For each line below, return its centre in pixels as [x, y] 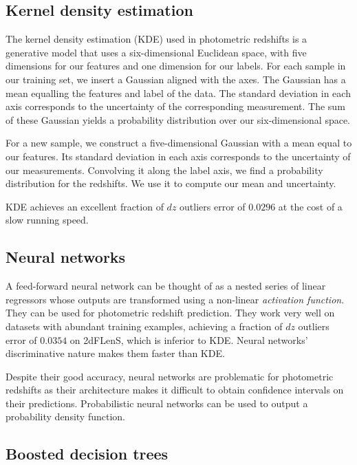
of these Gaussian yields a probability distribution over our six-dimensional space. [178, 119]
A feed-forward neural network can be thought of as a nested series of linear [166, 286]
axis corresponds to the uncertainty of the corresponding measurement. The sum [175, 106]
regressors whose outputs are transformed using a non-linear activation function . [175, 299]
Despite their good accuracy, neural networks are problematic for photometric [170, 376]
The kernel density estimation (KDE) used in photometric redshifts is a [156, 39]
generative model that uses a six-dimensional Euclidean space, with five [156, 52]
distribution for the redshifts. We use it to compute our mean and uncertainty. [171, 183]
